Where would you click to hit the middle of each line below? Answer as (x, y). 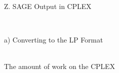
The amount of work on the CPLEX (59, 66)
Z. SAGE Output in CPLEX (48, 6)
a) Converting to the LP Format (53, 40)
